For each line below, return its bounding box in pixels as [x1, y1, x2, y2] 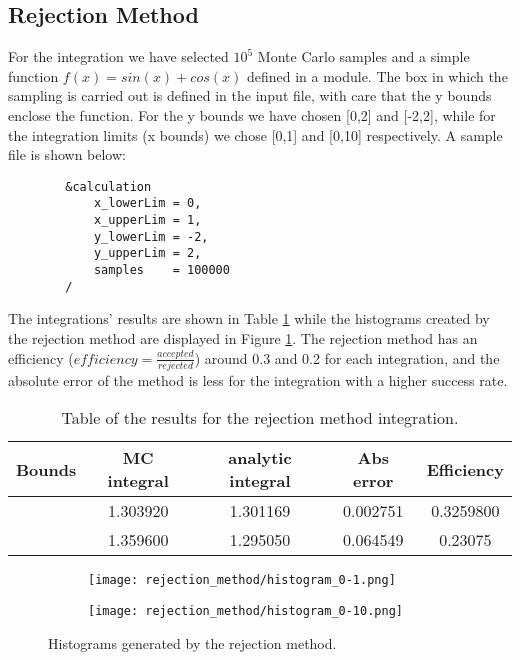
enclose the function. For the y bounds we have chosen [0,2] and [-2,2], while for [8, 104, 496, 125]
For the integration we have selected [8, 46, 229, 67]
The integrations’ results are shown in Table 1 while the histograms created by [8, 308, 490, 329]
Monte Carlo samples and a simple [257, 46, 470, 67]
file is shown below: [8, 144, 126, 165]
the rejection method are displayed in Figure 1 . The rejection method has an [8, 327, 478, 348]
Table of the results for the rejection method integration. [61, 406, 459, 430]
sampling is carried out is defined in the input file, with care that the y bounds [8, 85, 492, 106]
